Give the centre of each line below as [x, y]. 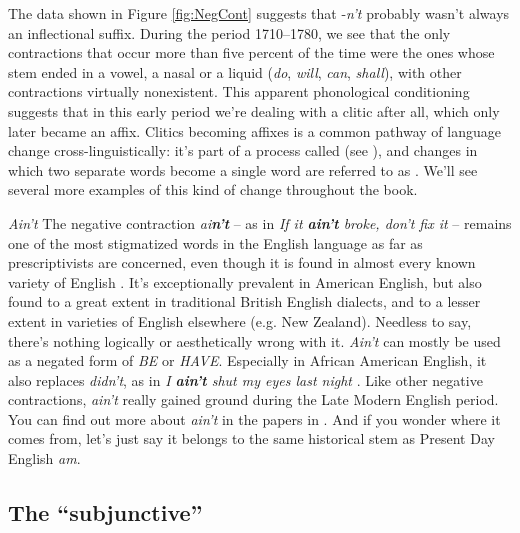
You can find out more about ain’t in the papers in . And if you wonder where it [254, 418]
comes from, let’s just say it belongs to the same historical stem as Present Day [251, 438]
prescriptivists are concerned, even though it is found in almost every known [242, 262]
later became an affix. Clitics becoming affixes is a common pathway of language [254, 130]
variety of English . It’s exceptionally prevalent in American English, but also [245, 281]
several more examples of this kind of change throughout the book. [213, 189]
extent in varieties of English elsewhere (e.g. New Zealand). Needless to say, [240, 320]
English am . [44, 458]
